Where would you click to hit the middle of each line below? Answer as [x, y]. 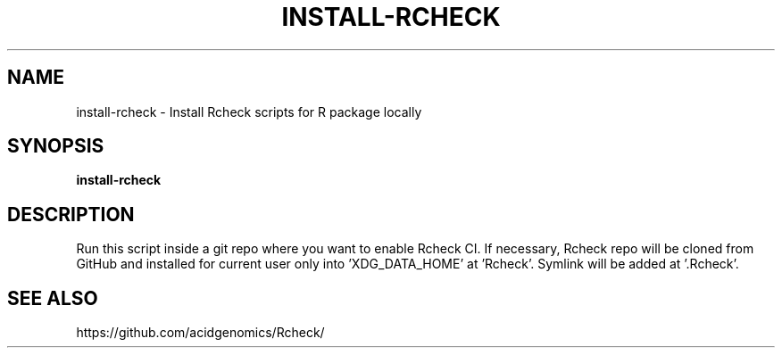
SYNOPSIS [56, 146]
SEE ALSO [53, 298]
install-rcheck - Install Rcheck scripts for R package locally [249, 111]
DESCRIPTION [71, 214]
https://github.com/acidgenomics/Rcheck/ [200, 333]
